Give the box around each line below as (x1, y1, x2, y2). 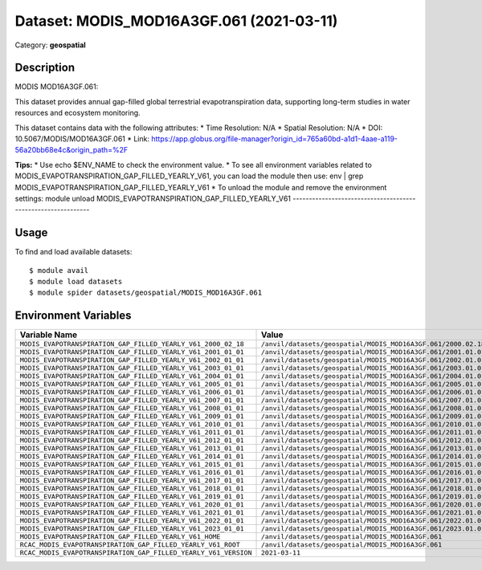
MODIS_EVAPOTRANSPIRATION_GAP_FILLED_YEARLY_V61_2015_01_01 (19, 460, 244, 469)
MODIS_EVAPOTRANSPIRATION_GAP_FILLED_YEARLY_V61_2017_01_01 (19, 476, 244, 485)
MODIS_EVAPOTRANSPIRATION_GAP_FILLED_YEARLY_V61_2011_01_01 (19, 428, 244, 437)
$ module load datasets (29, 277, 123, 287)
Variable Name (19, 329, 78, 340)
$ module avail (29, 266, 89, 275)
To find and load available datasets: (14, 247, 133, 257)
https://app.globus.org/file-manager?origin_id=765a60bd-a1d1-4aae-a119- (151, 134, 398, 144)
